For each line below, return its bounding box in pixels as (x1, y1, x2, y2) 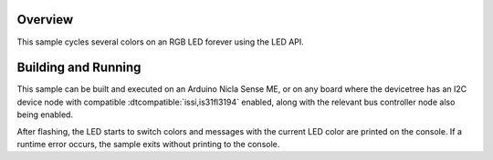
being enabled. (16, 109, 73, 120)
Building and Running (16, 60, 142, 75)
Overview (16, 12, 74, 27)
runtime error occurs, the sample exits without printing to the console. (16, 138, 280, 149)
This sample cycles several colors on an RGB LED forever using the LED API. (16, 36, 305, 47)
